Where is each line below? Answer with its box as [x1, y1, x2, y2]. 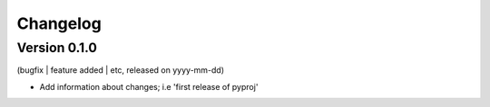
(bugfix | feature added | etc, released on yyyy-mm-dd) [16, 65, 225, 76]
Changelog [16, 13, 102, 33]
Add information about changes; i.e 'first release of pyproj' [39, 81, 259, 92]
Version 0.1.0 [16, 40, 97, 56]
